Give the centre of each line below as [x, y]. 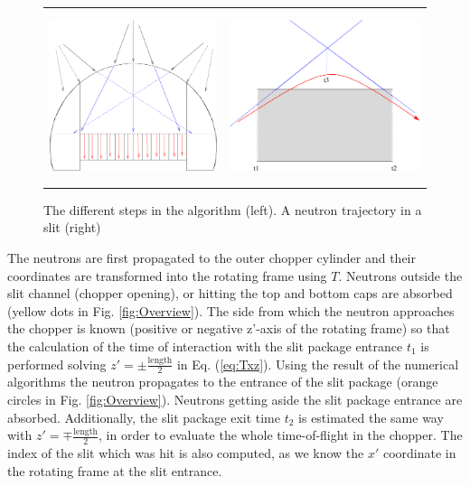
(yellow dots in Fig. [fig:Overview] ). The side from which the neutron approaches [231, 310]
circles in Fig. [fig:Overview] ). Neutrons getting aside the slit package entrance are [235, 399]
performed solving [57, 364]
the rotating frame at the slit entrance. [115, 470]
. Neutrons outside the [400, 275]
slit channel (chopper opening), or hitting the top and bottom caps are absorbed [230, 293]
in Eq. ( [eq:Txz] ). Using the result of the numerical [318, 364]
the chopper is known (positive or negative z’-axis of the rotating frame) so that [229, 328]
